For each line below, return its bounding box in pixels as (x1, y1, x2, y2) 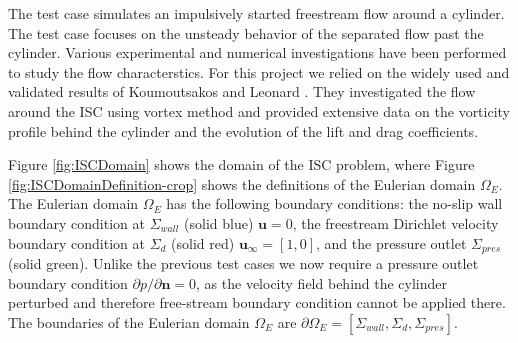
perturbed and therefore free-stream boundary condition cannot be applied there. (8, 292, 506, 313)
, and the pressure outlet (315, 232, 467, 253)
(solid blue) (184, 212, 254, 233)
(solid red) (171, 232, 235, 253)
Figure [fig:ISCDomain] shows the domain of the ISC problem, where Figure (8, 154, 475, 175)
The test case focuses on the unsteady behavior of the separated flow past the (8, 22, 484, 43)
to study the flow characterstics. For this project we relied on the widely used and (8, 61, 510, 82)
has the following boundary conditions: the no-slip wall (166, 193, 503, 214)
